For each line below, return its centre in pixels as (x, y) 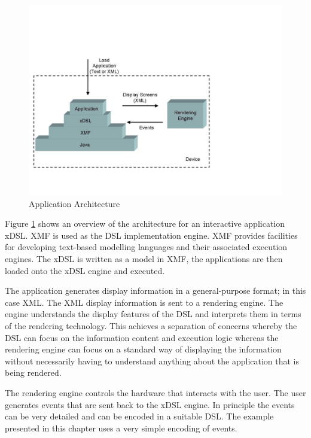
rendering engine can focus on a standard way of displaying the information (143, 349)
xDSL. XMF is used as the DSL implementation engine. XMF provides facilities (151, 235)
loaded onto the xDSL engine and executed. (85, 270)
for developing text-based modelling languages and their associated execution (146, 247)
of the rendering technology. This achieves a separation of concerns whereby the (151, 325)
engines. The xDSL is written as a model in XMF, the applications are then (144, 258)
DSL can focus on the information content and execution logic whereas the (142, 337)
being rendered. (33, 372)
